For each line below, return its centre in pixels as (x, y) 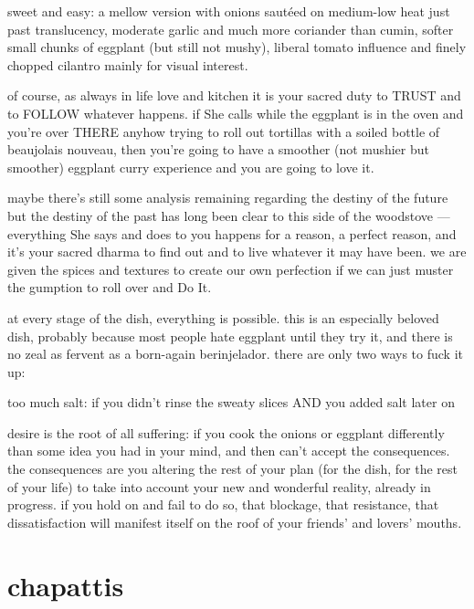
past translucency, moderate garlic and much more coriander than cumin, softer (231, 29)
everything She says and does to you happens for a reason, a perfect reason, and (232, 233)
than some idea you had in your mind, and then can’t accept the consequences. (229, 451)
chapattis (66, 585)
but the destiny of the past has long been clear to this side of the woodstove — (229, 215)
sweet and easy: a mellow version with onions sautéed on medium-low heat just (229, 11)
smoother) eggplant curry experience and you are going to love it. (191, 167)
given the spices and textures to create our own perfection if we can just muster (231, 269)
